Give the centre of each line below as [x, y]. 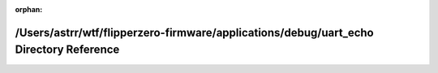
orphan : [29, 9]
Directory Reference [67, 50]
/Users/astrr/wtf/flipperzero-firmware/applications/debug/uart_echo [194, 32]
